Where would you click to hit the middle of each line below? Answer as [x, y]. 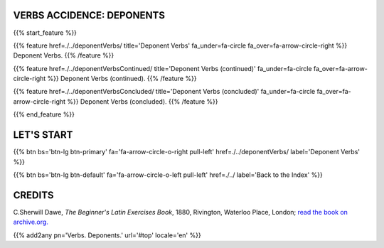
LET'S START [43, 135]
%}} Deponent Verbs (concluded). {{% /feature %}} [143, 101]
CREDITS [33, 195]
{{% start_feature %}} [45, 33]
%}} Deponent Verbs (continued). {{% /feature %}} [122, 79]
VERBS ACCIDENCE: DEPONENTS [89, 15]
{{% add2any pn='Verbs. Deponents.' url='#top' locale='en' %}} [107, 235]
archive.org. [31, 222]
